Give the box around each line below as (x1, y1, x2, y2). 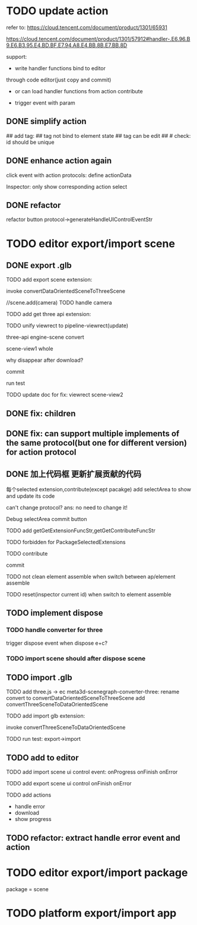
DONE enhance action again (6, 156, 112, 166)
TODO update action (6, 4, 109, 18)
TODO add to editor (6, 753, 79, 763)
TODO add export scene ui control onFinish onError (6, 780, 132, 787)
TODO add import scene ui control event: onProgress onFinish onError (6, 768, 178, 776)
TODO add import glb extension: (6, 712, 85, 719)
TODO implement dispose (6, 608, 103, 618)
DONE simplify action (6, 116, 87, 127)
